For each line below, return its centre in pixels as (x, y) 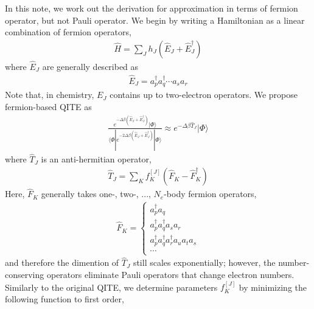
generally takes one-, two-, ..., (96, 194)
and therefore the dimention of (62, 262)
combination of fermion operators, (68, 32)
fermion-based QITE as (48, 106)
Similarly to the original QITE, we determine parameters (111, 287)
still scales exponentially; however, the (204, 262)
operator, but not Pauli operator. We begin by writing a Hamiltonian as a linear (155, 20)
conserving (25, 275)
